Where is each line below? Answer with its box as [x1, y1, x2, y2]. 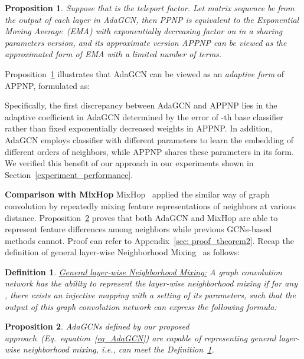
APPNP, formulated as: [5, 79, 90, 91]
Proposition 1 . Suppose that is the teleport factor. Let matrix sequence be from [5, 2, 295, 14]
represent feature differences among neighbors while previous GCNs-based [5, 223, 272, 235]
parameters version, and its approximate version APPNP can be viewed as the [5, 36, 287, 48]
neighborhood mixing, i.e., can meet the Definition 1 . [22, 343, 214, 355]
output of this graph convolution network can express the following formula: [5, 300, 277, 312]
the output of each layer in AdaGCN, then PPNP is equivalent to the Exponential [5, 13, 299, 25]
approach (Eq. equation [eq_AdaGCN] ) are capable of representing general [5, 331, 276, 344]
